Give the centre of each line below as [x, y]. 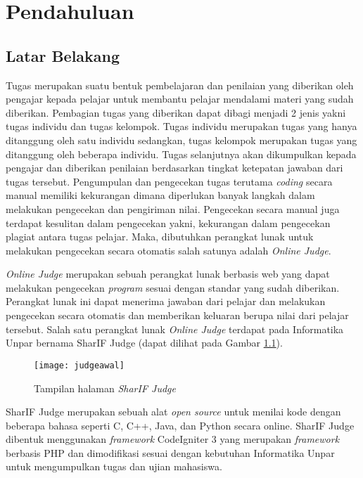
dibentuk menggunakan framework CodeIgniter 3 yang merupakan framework [173, 439]
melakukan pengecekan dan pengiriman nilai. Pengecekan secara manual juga [173, 208]
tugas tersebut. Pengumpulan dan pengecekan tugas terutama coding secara [169, 181]
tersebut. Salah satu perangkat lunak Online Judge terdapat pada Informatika [175, 329]
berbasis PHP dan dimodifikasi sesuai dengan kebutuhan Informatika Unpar [170, 452]
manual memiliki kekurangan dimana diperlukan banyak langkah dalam [160, 195]
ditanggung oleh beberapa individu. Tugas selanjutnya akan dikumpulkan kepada [181, 154]
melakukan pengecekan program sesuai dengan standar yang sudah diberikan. [173, 287]
